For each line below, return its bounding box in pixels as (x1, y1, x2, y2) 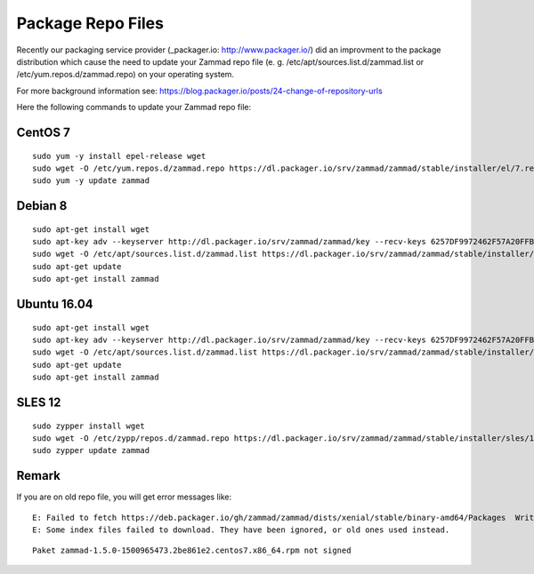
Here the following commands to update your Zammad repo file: (16, 102, 252, 113)
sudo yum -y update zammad (32, 176, 150, 186)
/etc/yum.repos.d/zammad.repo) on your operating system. (16, 69, 235, 80)
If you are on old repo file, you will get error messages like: (16, 491, 231, 502)
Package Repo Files (16, 13, 165, 33)
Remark (16, 468, 61, 483)
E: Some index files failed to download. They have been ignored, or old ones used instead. (32, 525, 450, 535)
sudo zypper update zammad (32, 445, 150, 456)
